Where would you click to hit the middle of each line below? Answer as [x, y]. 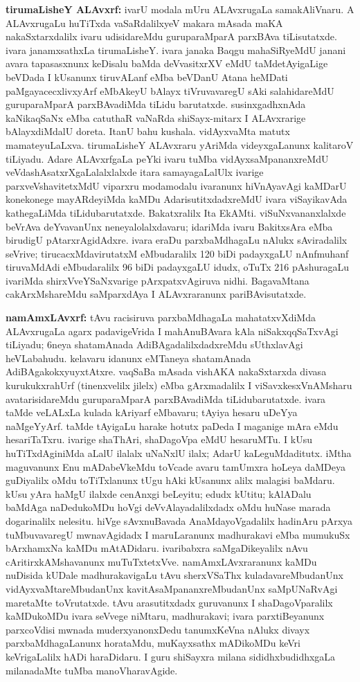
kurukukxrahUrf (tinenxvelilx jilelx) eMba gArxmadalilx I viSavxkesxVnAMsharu [179, 385]
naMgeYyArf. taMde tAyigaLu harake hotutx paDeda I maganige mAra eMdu [172, 425]
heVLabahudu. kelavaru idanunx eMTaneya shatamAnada [128, 358]
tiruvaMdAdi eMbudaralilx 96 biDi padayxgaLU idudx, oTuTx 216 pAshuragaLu [177, 267]
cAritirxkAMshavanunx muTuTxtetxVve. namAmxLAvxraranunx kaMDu [161, 561]
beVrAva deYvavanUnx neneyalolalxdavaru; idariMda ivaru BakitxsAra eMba [169, 226]
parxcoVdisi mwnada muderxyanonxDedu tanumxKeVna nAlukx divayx [158, 629]
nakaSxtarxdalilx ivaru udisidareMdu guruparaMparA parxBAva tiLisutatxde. [171, 36]
